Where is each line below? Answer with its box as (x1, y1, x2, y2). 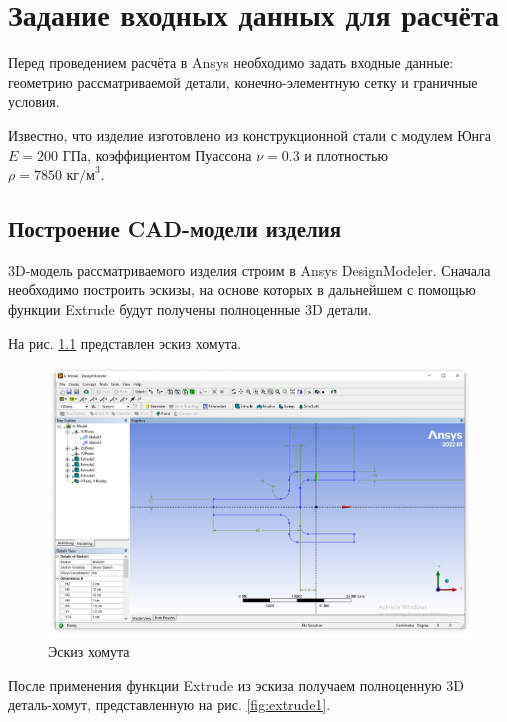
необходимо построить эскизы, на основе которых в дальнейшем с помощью (8, 279, 476, 300)
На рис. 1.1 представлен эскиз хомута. (8, 332, 242, 353)
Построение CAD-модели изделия (8, 213, 342, 244)
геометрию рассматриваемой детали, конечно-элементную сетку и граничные (8, 71, 478, 92)
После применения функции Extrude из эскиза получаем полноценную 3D (8, 674, 465, 695)
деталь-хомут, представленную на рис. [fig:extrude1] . (8, 694, 331, 715)
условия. (8, 91, 60, 112)
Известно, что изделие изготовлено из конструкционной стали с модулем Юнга (8, 124, 492, 145)
